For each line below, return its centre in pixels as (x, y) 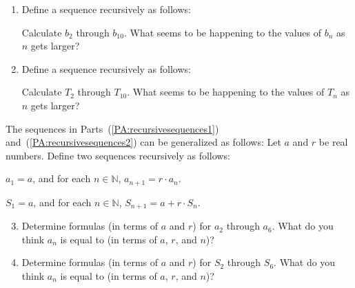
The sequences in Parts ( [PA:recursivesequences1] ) (112, 128)
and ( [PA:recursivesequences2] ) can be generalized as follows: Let (143, 142)
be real (333, 142)
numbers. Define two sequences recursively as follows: (118, 155)
